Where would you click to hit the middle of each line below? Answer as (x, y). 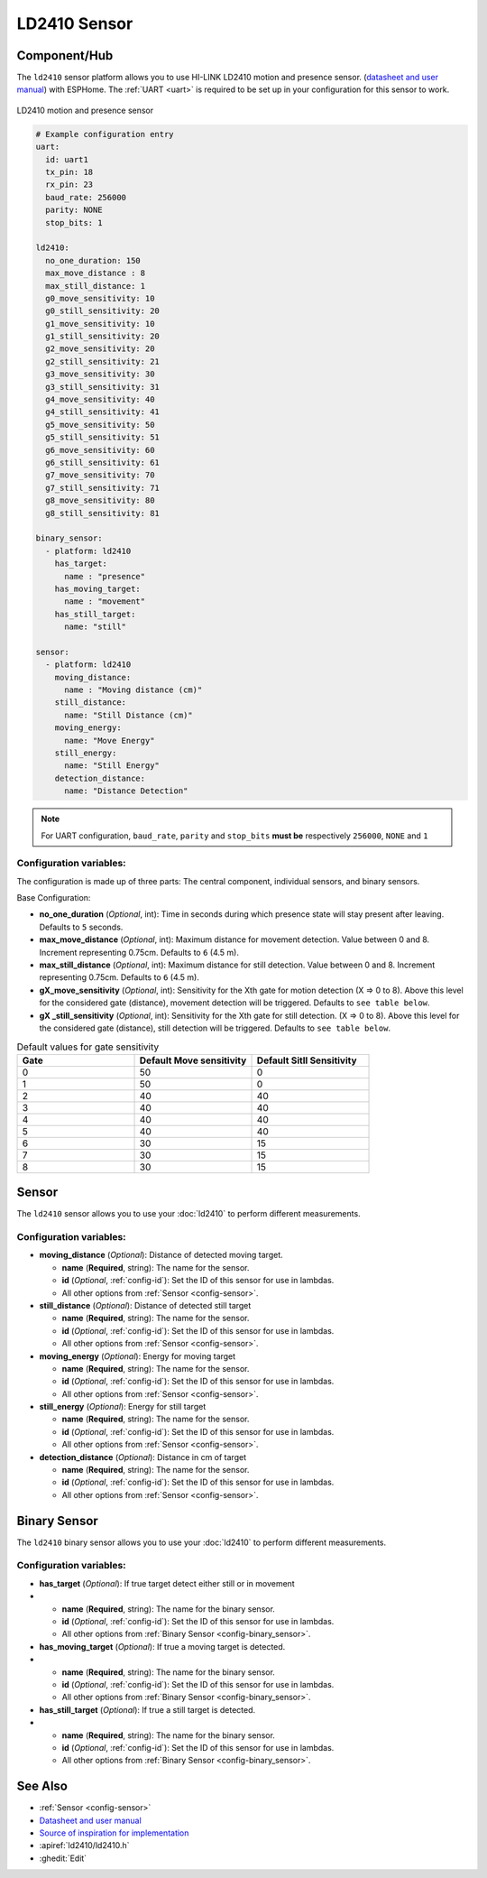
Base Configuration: (54, 898)
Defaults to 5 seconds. (81, 927)
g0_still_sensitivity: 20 (102, 311)
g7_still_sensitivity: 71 (102, 488)
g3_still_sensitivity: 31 (102, 387)
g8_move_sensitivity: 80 (100, 500)
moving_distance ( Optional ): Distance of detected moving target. (161, 1255)
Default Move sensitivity (193, 1060)
